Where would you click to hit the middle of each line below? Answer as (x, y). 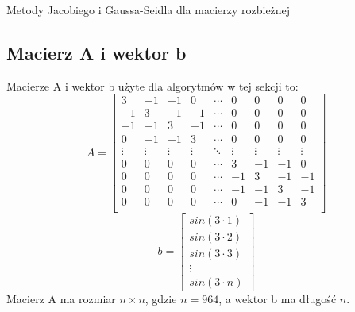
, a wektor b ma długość (278, 298)
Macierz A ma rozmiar (61, 298)
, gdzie (161, 298)
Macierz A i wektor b (96, 52)
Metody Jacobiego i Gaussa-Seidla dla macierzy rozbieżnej (149, 10)
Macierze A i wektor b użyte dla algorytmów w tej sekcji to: (152, 85)
